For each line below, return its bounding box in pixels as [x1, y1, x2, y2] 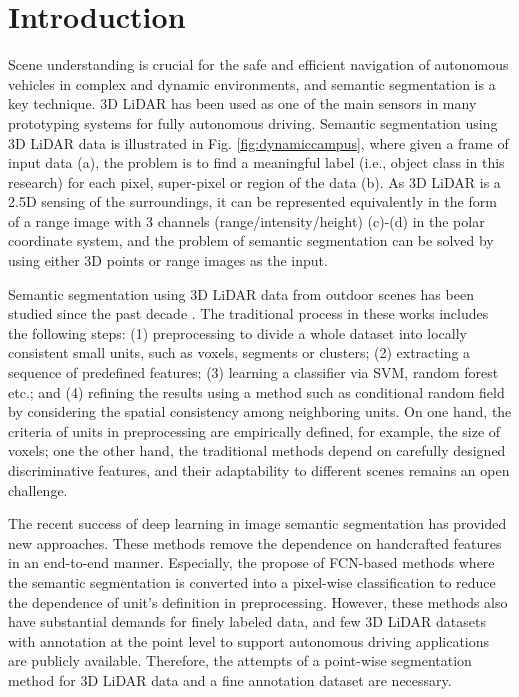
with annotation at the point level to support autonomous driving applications [8, 630, 490, 651]
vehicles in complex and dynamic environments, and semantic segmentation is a [8, 73, 496, 94]
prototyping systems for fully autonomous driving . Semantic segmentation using [8, 112, 498, 133]
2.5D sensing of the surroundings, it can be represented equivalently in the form [8, 191, 497, 212]
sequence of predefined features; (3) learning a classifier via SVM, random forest [8, 362, 499, 383]
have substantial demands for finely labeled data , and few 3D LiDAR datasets [8, 611, 486, 632]
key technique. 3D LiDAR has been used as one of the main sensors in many [8, 93, 477, 114]
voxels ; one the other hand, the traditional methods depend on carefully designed [8, 440, 506, 461]
